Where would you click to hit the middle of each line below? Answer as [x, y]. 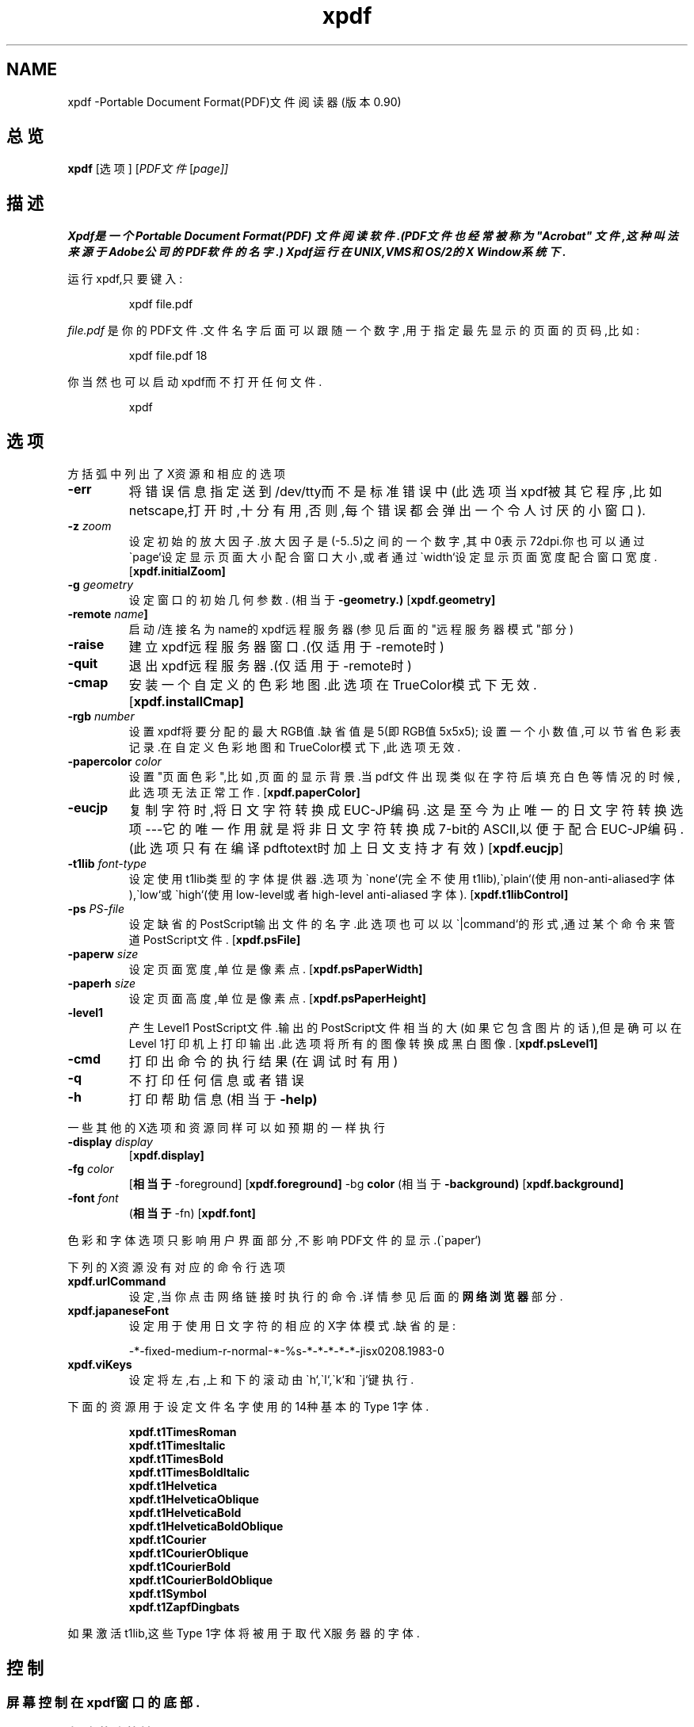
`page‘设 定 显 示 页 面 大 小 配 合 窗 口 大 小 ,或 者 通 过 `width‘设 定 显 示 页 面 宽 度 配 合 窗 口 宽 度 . [393, 557]
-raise [86, 645]
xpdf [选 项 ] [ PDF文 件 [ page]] [148, 169]
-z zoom [90, 526]
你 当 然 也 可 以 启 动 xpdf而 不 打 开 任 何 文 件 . [195, 382]
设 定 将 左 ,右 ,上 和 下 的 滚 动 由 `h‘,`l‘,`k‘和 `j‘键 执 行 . [271, 1380]
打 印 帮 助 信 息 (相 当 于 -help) [223, 1100]
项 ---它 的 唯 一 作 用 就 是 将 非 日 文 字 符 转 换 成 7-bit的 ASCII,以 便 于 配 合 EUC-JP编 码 [403, 829]
